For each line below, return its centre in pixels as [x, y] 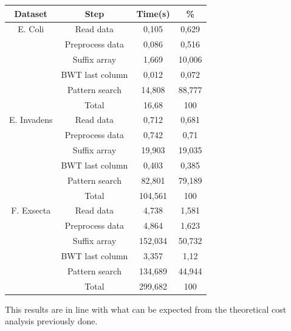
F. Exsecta [31, 210]
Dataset [31, 13]
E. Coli [31, 29]
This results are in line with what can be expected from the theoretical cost [146, 309]
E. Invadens [31, 120]
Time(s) [153, 13]
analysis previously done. [51, 321]
